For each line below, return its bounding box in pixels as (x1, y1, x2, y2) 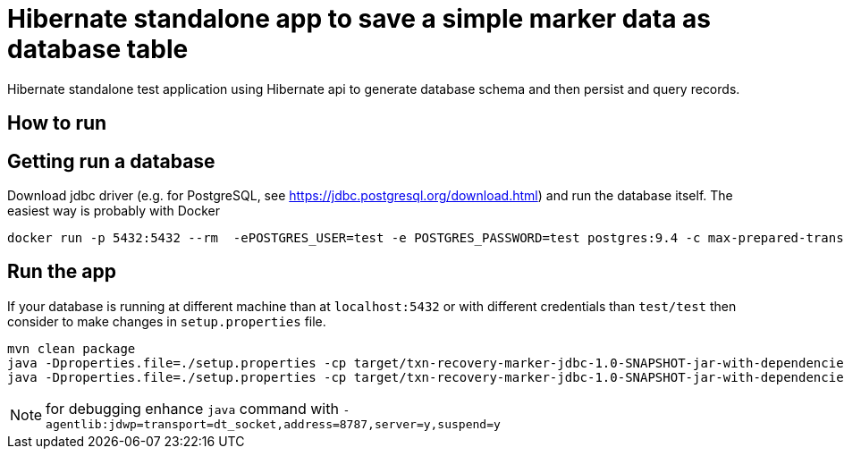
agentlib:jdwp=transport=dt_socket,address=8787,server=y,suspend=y (46, 417, 501, 431)
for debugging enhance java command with (46, 399, 339, 418)
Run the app (7, 260, 116, 283)
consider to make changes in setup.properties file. (7, 313, 326, 329)
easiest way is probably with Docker (7, 203, 220, 219)
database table (7, 34, 189, 64)
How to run (7, 112, 107, 135)
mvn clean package (7, 341, 136, 356)
